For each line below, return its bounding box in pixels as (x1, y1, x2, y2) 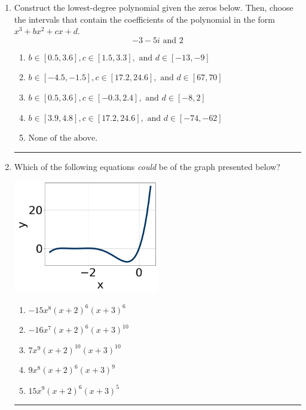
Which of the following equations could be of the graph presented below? (14, 160, 280, 172)
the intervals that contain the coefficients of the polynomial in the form (14, 13, 275, 25)
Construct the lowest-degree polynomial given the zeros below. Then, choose (14, 1, 293, 13)
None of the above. (28, 134, 98, 143)
